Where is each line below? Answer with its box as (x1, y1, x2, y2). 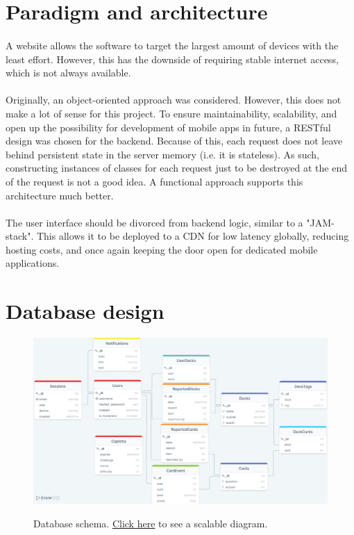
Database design (6, 297, 165, 325)
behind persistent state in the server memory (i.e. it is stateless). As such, (6, 147, 319, 161)
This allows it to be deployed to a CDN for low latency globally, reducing (36, 229, 349, 243)
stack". (6, 229, 34, 243)
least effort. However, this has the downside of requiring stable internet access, (6, 51, 339, 66)
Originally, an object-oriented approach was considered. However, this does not (6, 92, 342, 107)
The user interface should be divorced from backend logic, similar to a (6, 215, 303, 229)
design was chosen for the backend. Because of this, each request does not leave (6, 133, 343, 148)
